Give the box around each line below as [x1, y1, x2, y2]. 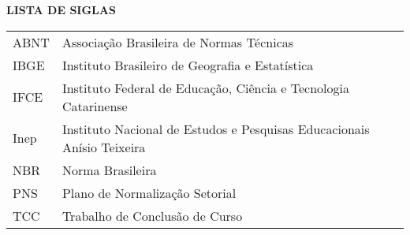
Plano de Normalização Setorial [61, 183, 237, 202]
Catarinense [61, 96, 128, 115]
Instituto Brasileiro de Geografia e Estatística [61, 55, 314, 74]
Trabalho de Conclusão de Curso [61, 206, 243, 225]
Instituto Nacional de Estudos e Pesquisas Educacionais [61, 119, 370, 138]
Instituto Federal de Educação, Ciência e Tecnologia [61, 78, 350, 97]
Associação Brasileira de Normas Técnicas [61, 32, 294, 51]
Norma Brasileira [61, 160, 157, 179]
